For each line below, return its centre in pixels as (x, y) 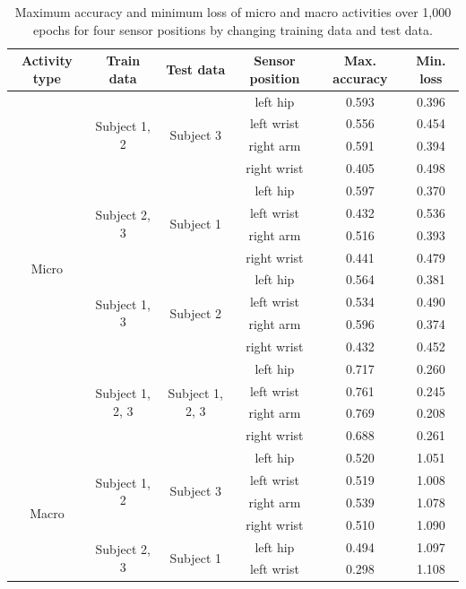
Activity (47, 61)
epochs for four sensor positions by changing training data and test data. (233, 29)
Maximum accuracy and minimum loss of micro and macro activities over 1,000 (233, 12)
